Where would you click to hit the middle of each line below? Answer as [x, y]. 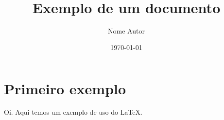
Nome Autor [126, 31]
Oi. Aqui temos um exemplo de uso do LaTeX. [73, 112]
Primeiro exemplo [65, 89]
